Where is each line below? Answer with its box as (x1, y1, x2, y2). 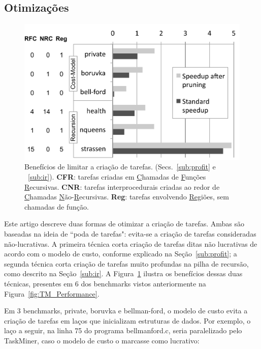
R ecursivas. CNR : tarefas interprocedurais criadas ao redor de (24, 181, 220, 192)
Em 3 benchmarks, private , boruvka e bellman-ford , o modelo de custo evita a (4, 305, 248, 316)
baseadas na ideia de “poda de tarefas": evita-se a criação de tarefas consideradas (4, 228, 256, 239)
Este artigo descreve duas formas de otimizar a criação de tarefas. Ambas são (4, 218, 245, 229)
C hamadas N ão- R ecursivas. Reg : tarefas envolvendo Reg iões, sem (24, 191, 229, 202)
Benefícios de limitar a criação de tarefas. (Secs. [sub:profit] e (24, 161, 216, 172)
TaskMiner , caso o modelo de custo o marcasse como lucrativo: (4, 335, 200, 345)
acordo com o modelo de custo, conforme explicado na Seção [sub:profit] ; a (4, 248, 237, 259)
